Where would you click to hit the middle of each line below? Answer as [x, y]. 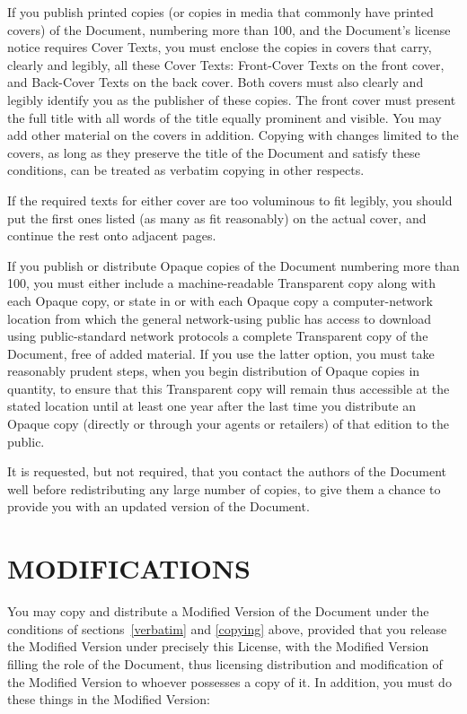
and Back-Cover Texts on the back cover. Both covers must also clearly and [216, 82]
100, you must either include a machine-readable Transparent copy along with [222, 283]
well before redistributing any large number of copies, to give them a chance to [224, 488]
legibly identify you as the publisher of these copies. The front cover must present [232, 99]
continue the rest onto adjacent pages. [112, 235]
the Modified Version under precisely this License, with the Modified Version [218, 646]
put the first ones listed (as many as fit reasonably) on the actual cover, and [217, 218]
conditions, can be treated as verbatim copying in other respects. [186, 170]
